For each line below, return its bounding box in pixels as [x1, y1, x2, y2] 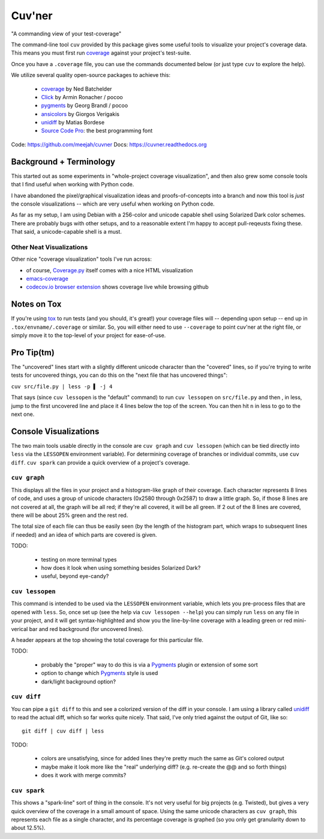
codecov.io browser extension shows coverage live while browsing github [26, 283, 209, 291]
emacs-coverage [26, 275, 68, 282]
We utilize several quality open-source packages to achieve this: [11, 72, 171, 79]
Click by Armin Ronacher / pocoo [41, 93, 123, 100]
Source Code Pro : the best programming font [41, 127, 153, 135]
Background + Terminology [11, 156, 115, 166]
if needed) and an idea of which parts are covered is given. [11, 531, 157, 538]
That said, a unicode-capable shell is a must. [11, 228, 122, 236]
